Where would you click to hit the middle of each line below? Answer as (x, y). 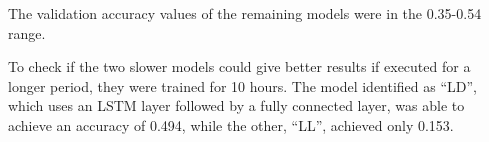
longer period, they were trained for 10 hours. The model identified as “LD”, (243, 85)
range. (27, 32)
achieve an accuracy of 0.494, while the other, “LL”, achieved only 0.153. (231, 124)
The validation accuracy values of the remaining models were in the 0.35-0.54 (245, 13)
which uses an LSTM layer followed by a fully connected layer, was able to (236, 105)
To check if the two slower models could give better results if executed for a (239, 66)
